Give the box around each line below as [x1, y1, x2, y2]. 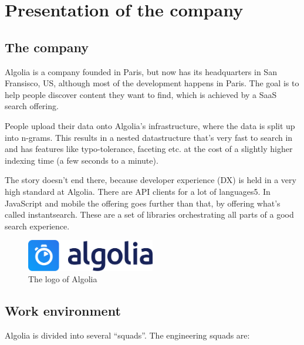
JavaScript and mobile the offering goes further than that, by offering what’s [5, 197, 281, 209]
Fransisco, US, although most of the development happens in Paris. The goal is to [5, 77, 299, 89]
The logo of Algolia [28, 273, 97, 285]
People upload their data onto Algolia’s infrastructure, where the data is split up [5, 119, 295, 131]
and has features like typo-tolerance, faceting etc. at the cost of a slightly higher [5, 143, 293, 155]
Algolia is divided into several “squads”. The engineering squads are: [5, 329, 250, 341]
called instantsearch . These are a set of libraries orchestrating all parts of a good [5, 208, 294, 221]
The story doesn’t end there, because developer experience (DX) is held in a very [5, 174, 296, 186]
